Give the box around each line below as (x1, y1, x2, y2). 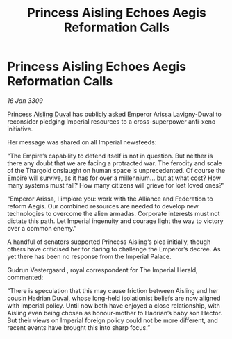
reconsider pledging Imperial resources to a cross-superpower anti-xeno (7, 117, 216, 126)
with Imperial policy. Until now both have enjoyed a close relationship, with (7, 301, 220, 310)
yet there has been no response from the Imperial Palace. (7, 252, 172, 261)
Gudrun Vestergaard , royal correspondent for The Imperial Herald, (7, 265, 198, 274)
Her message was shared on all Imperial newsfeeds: (7, 138, 157, 147)
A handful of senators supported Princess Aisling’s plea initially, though (7, 238, 211, 246)
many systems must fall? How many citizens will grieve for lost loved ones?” (7, 181, 225, 189)
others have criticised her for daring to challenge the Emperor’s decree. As (7, 245, 221, 253)
